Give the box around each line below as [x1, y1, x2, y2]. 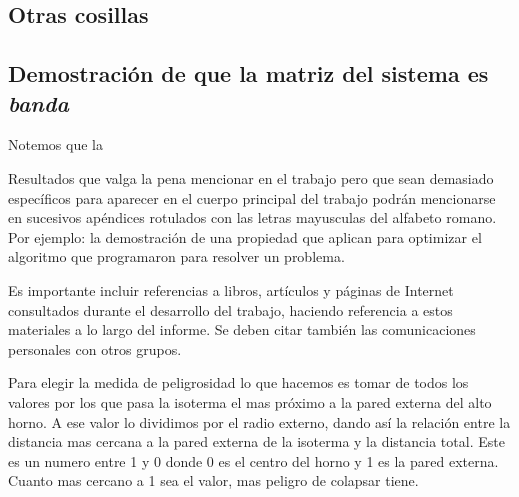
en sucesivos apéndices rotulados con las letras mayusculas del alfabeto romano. [8, 207, 497, 228]
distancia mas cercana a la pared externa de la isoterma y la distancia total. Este [8, 431, 505, 452]
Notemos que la [8, 134, 103, 155]
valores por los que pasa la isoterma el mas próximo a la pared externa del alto [8, 391, 492, 412]
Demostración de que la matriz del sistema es [8, 58, 489, 89]
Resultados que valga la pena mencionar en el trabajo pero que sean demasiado [8, 167, 494, 188]
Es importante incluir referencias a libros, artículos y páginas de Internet [8, 279, 454, 300]
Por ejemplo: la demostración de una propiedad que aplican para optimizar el [8, 226, 482, 247]
